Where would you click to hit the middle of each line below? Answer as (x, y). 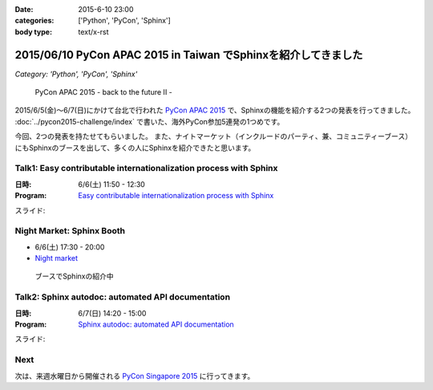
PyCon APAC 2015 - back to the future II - (103, 92)
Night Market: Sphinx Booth (70, 231)
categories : (34, 21)
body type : (33, 31)
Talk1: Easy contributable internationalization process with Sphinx (146, 169)
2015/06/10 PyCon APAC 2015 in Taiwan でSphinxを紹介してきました (189, 55)
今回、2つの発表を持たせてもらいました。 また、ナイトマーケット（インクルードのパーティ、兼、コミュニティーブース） (214, 136)
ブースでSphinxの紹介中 (74, 276)
